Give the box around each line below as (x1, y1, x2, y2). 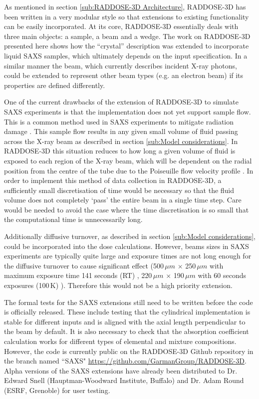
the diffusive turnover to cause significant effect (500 (4, 260, 164, 270)
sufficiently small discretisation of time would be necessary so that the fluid (4, 184, 235, 195)
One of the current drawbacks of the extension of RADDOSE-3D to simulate (4, 96, 239, 107)
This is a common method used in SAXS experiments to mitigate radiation (4, 116, 234, 126)
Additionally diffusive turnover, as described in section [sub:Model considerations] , (4, 231, 256, 241)
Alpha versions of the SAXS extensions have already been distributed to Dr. (4, 365, 238, 375)
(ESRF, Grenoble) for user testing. (4, 384, 110, 395)
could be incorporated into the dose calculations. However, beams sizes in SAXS (4, 240, 249, 251)
